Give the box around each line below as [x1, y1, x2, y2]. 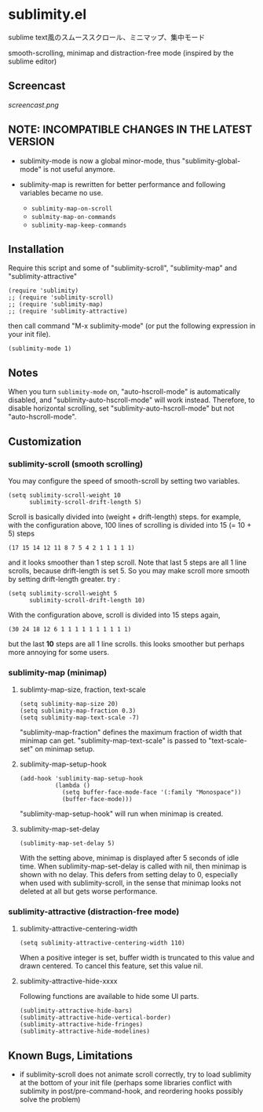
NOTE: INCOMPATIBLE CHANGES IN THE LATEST [8, 123, 253, 137]
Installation [8, 242, 64, 256]
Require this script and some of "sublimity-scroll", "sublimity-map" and [8, 263, 237, 273]
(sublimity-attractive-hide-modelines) [19, 1027, 151, 1036]
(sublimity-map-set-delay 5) [19, 839, 115, 847]
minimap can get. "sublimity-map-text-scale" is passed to [19, 736, 206, 745]
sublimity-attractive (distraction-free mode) [8, 906, 180, 917]
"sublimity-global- [181, 155, 241, 166]
